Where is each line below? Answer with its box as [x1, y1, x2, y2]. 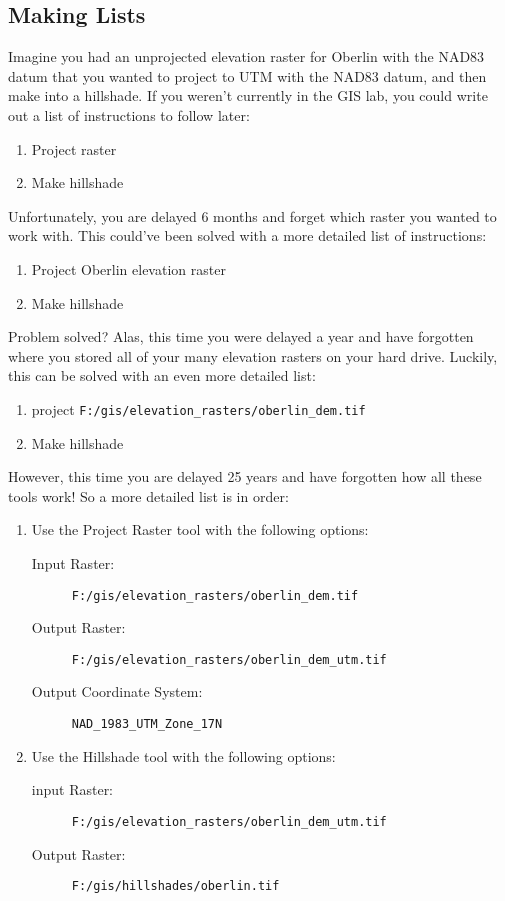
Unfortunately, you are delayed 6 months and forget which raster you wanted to [8, 205, 497, 226]
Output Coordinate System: [31, 681, 203, 702]
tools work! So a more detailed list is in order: [8, 485, 289, 506]
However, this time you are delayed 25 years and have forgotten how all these [8, 466, 482, 487]
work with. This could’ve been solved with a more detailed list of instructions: [8, 225, 487, 246]
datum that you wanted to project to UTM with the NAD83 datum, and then [8, 65, 487, 86]
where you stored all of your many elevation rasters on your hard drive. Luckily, [8, 345, 498, 366]
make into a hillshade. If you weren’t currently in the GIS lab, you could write [8, 85, 488, 106]
